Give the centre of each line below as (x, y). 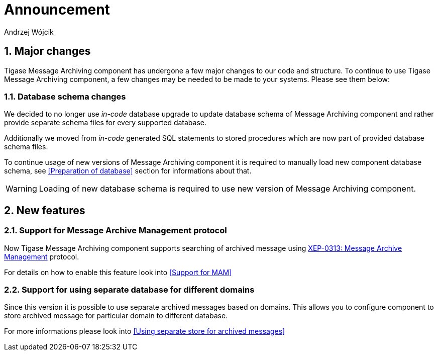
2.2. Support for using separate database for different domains (129, 289)
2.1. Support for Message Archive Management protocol (116, 231)
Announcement (57, 10)
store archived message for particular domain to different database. (116, 316)
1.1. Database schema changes (65, 96)
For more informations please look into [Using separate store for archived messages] (145, 331)
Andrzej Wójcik (29, 32)
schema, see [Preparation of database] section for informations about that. (128, 171)
